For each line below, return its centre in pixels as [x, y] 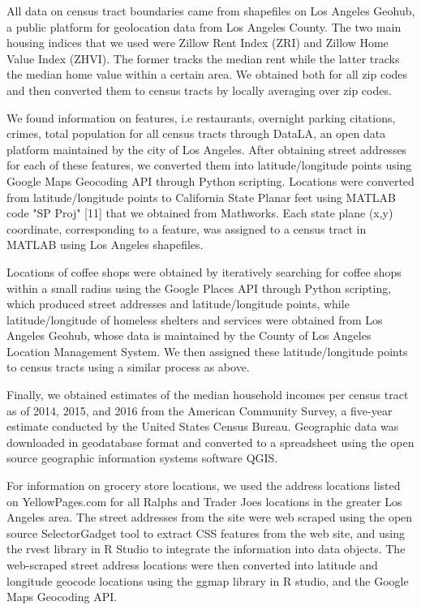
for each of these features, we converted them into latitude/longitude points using [209, 165]
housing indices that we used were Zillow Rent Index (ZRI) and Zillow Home [198, 43]
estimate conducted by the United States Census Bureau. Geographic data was [203, 426]
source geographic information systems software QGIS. [142, 458]
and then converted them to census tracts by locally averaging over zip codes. [199, 90]
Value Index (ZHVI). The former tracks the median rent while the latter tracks [203, 58]
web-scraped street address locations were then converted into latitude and [192, 565]
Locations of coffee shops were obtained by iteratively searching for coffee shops [204, 271]
